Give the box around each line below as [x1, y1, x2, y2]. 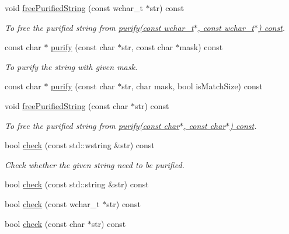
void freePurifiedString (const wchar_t [5, 2, 143, 13]
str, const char [121, 41, 173, 53]
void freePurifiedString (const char [5, 99, 128, 111]
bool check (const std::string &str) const [5, 178, 149, 190]
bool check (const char [5, 217, 85, 229]
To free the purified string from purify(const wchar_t [5, 21, 194, 33]
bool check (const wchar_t [5, 197, 100, 209]
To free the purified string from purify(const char [5, 119, 180, 131]
